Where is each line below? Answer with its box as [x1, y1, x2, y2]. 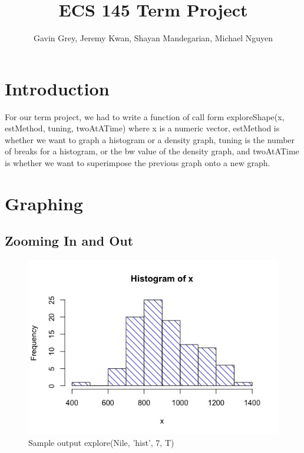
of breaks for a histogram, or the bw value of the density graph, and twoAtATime [5, 145, 299, 157]
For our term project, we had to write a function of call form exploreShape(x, [5, 110, 285, 123]
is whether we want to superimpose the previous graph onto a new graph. [5, 157, 270, 169]
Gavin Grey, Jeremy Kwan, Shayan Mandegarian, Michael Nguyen [33, 32, 273, 44]
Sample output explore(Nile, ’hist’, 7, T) [28, 437, 174, 449]
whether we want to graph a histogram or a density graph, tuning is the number [5, 133, 295, 146]
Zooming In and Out [5, 232, 134, 250]
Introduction [5, 76, 110, 100]
